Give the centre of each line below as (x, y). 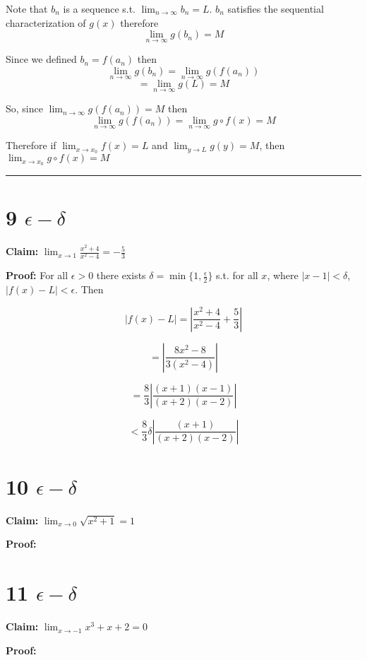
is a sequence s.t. (100, 8)
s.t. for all (237, 275)
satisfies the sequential (276, 8)
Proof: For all (37, 275)
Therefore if (31, 145)
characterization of (46, 22)
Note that (27, 8)
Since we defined (41, 59)
